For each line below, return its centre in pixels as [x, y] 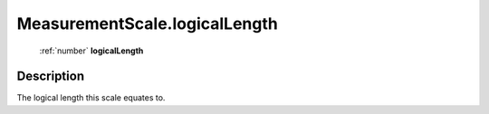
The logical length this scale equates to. [91, 98]
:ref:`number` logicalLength [91, 51]
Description [51, 76]
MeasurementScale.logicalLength [147, 24]
